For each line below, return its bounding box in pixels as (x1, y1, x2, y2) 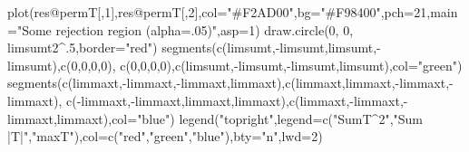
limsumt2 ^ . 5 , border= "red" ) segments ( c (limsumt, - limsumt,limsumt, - (7, 38, 381, 57)
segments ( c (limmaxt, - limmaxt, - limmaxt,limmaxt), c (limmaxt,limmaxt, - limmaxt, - (7, 73, 454, 92)
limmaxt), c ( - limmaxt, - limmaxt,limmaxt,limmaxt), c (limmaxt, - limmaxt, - (7, 90, 408, 109)
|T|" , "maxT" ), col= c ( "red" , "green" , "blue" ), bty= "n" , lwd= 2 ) (7, 127, 323, 146)
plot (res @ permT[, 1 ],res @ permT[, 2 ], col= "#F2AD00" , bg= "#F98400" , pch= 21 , (7, 3, 431, 21)
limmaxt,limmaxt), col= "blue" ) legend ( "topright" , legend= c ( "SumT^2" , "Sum (7, 109, 424, 128)
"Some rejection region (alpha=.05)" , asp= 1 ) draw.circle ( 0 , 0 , (16, 20, 354, 39)
